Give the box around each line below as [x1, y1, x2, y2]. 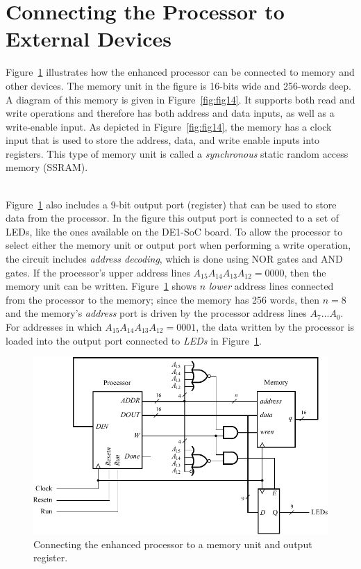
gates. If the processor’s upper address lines [6, 265, 190, 279]
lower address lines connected [208, 279, 334, 293]
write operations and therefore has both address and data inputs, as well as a [6, 106, 335, 120]
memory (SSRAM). [6, 160, 88, 174]
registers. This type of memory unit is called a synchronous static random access [6, 146, 349, 160]
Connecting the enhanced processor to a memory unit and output [33, 536, 312, 551]
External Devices [6, 24, 172, 53]
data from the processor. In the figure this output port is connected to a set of [6, 211, 339, 225]
